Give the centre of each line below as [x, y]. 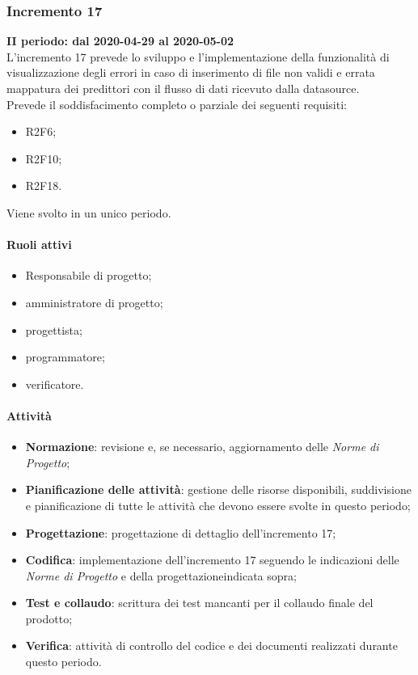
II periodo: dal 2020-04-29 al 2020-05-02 [120, 41]
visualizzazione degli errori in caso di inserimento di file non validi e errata [191, 72]
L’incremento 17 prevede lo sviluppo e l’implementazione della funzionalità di [198, 56]
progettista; [54, 329]
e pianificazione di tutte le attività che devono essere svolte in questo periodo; [218, 505]
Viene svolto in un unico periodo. [89, 212]
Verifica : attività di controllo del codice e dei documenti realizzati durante [211, 645]
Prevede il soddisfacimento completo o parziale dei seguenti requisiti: [177, 104]
